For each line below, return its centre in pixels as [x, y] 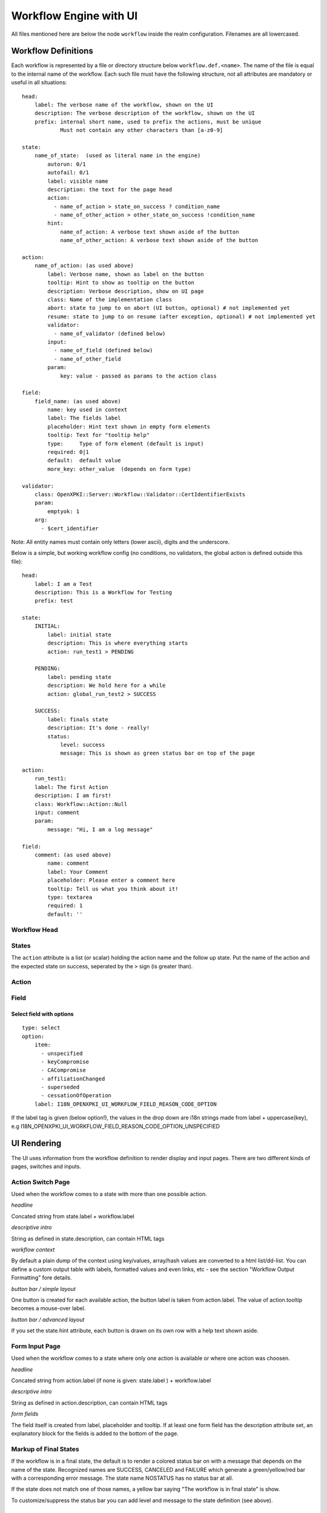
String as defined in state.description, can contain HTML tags [88, 1238]
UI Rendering [36, 1144]
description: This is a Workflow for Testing [103, 592]
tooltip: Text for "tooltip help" [99, 435]
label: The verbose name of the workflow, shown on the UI [124, 105]
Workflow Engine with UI [74, 16]
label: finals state [78, 719]
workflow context [33, 1250]
